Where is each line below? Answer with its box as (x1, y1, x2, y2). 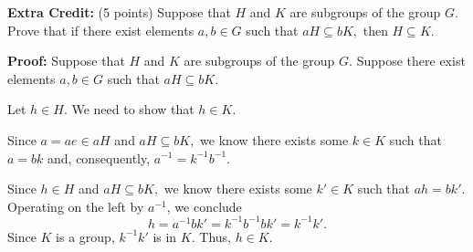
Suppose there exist (356, 51, 466, 70)
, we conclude (166, 196, 242, 215)
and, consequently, (47, 148, 151, 167)
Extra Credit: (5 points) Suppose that (7, 3, 231, 21)
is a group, (56, 226, 115, 246)
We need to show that (71, 100, 194, 119)
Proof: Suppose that (7, 51, 125, 70)
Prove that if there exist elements (7, 20, 194, 39)
